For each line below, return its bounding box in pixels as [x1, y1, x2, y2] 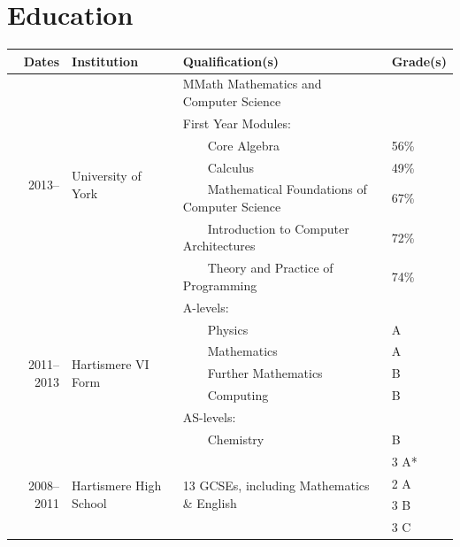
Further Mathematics [207, 364, 323, 382]
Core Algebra [207, 135, 280, 154]
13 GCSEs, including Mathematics [182, 476, 370, 495]
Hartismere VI [72, 355, 149, 374]
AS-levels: [182, 407, 236, 426]
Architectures [182, 236, 256, 255]
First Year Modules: [182, 113, 291, 132]
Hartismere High [72, 476, 162, 495]
